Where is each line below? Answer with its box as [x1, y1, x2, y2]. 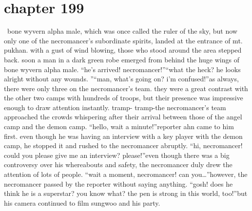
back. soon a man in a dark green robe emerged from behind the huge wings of [4, 54, 239, 64]
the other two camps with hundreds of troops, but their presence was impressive [4, 93, 243, 103]
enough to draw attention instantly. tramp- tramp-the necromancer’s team [4, 102, 226, 112]
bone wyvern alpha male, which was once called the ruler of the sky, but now [7, 26, 237, 36]
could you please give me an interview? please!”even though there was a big [4, 150, 230, 160]
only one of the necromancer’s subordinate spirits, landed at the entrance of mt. [4, 35, 243, 45]
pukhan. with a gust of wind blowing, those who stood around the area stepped [4, 45, 242, 55]
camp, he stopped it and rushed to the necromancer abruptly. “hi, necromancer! [4, 140, 243, 151]
